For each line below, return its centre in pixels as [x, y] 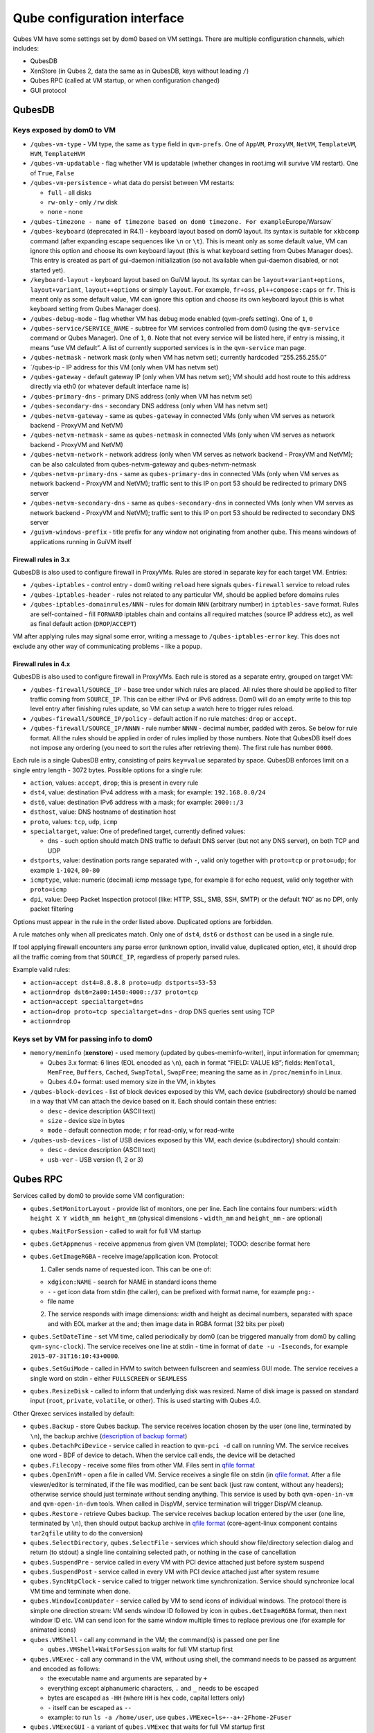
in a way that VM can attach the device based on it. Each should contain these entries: [153, 1101]
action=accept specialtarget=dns [87, 1002]
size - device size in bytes [86, 1120]
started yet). [47, 270]
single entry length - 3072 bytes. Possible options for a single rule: [108, 770]
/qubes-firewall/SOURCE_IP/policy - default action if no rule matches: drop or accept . [163, 718]
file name [61, 1301]
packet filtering [52, 909]
